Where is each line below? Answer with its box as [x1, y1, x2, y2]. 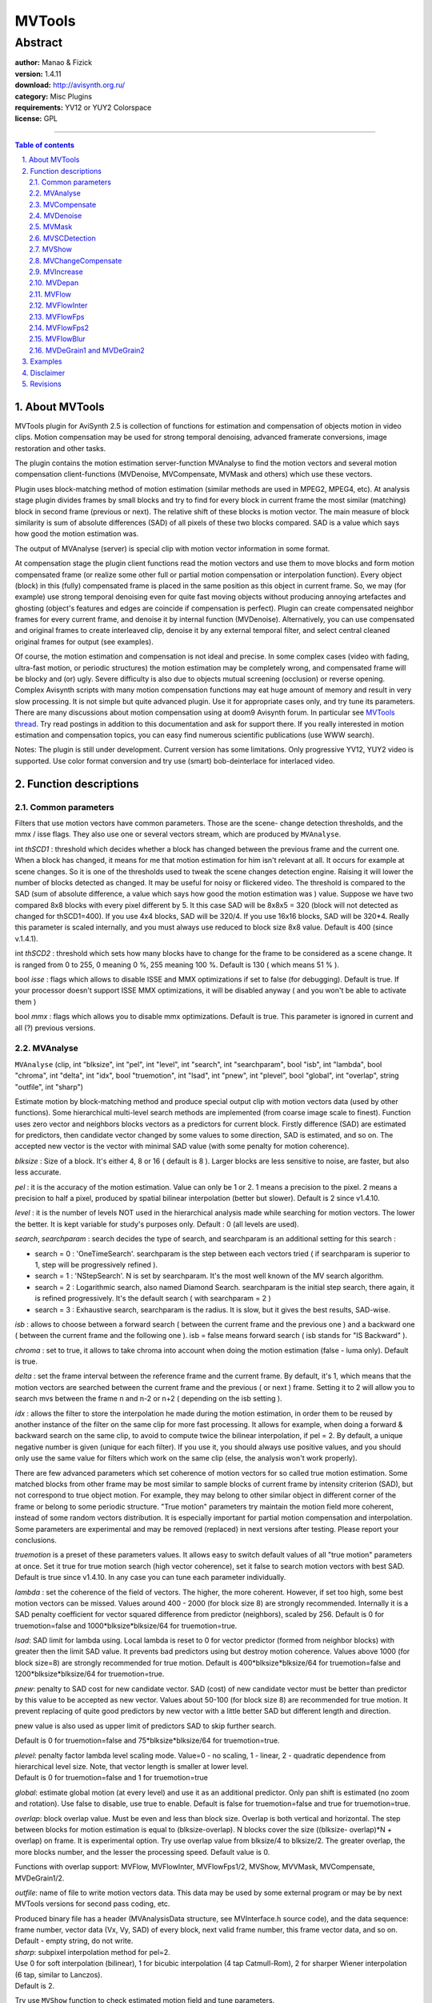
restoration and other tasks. [14, 443, 106, 453]
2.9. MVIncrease [29, 267, 83, 276]
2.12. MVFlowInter [29, 300, 88, 310]
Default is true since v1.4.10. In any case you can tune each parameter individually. [14, 1573, 286, 1582]
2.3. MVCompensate [29, 199, 97, 209]
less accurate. [14, 1167, 62, 1177]
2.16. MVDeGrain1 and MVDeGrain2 [29, 345, 146, 355]
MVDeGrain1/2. [14, 1873, 65, 1883]
